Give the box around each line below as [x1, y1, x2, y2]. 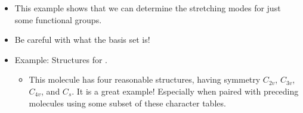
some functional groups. [14, 13, 102, 26]
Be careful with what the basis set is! [14, 33, 150, 46]
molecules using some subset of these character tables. [29, 96, 226, 109]
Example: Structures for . [14, 53, 107, 65]
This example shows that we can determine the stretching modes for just [14, 2, 281, 14]
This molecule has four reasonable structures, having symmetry [29, 73, 261, 86]
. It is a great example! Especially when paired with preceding [72, 84, 299, 97]
